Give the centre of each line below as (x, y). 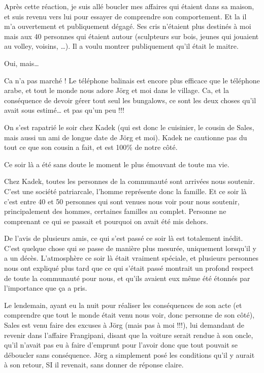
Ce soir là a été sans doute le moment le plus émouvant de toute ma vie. (117, 164)
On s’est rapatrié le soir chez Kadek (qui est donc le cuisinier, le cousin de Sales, (129, 127)
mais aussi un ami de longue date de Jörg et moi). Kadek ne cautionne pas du (126, 137)
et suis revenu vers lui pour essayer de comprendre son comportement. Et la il (125, 16)
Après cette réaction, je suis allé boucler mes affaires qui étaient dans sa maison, (129, 6)
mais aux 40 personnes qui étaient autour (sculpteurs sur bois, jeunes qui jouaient (131, 36)
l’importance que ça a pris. (46, 288)
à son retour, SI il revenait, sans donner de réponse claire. (94, 365)
